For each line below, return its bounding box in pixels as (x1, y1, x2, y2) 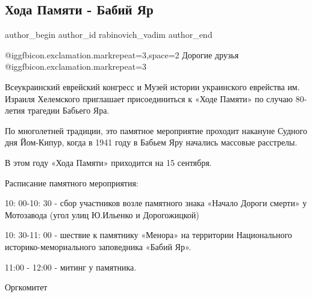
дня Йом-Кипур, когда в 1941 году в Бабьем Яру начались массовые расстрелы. (5, 136, 298, 148)
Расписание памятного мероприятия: (5, 176, 139, 189)
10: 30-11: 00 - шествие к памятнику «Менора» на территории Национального (5, 228, 292, 241)
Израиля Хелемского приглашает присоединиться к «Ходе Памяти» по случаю (5, 92, 293, 105)
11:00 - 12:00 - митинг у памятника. (5, 260, 137, 273)
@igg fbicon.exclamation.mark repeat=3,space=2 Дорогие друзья (5, 48, 239, 61)
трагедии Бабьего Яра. (27, 104, 110, 117)
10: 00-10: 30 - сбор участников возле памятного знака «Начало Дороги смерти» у (5, 197, 307, 209)
